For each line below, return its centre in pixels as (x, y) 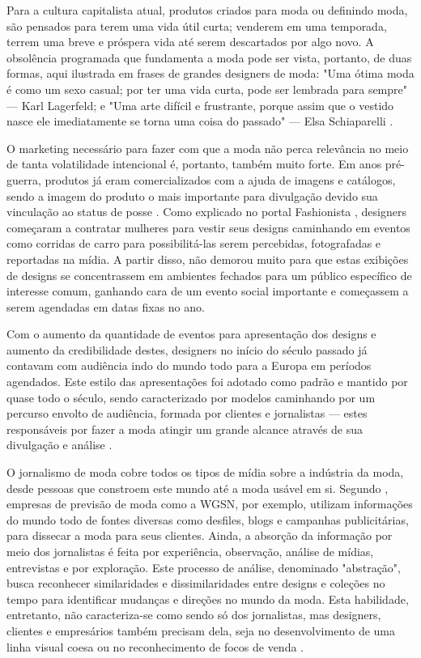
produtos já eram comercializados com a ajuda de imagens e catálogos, (220, 179)
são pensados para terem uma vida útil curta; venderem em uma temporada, (197, 25)
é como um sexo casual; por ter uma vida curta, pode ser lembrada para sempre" (207, 89)
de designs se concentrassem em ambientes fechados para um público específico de (209, 275)
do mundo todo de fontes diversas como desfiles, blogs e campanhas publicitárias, (208, 519)
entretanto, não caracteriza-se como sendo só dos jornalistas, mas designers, (194, 615)
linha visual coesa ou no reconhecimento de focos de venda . (155, 646)
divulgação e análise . (60, 445)
